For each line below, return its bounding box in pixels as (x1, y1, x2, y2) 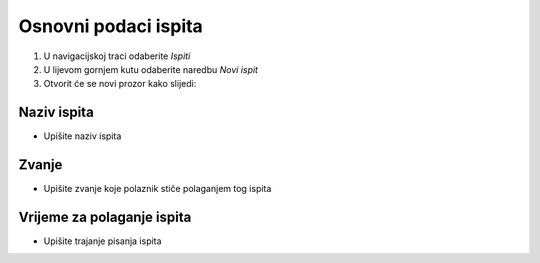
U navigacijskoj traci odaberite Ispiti (43, 50, 191, 62)
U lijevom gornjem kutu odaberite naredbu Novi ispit (43, 63, 259, 75)
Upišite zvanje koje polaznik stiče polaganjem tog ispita (43, 183, 272, 195)
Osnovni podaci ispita (18, 15, 204, 37)
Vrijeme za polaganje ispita (18, 208, 192, 225)
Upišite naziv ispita (43, 130, 122, 142)
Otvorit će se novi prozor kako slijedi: (43, 78, 197, 90)
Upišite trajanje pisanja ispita (43, 235, 162, 247)
